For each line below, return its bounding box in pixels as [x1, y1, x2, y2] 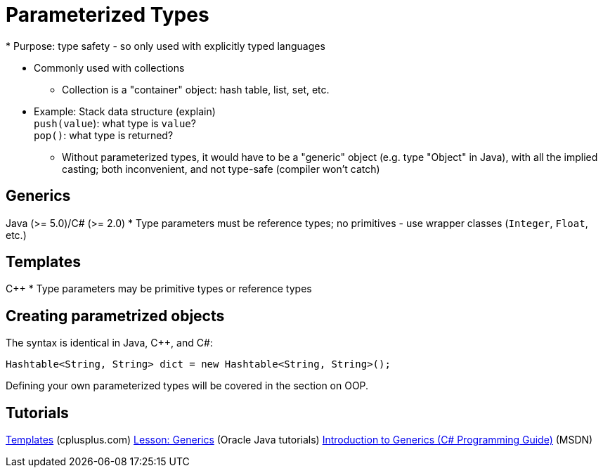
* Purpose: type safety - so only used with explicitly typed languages [6, 39, 325, 52]
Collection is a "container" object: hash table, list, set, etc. [62, 83, 330, 96]
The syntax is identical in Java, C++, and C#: [6, 337, 213, 349]
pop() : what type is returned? [34, 129, 174, 141]
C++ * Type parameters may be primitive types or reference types [6, 283, 312, 295]
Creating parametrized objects [6, 306, 225, 325]
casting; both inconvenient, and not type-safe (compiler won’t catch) [62, 162, 380, 175]
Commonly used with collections [34, 61, 185, 74]
